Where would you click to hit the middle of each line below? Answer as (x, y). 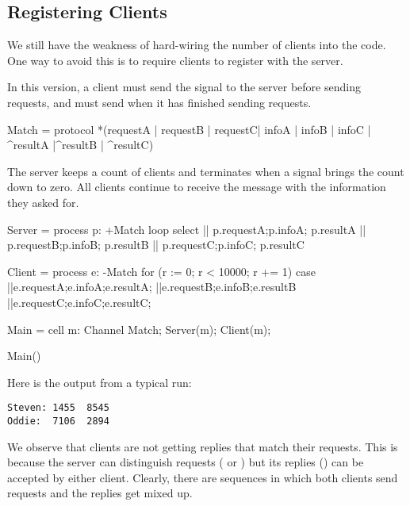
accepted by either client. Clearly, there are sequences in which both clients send (203, 477)
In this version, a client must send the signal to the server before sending (184, 87)
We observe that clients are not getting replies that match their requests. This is (203, 446)
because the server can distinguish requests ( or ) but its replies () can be (186, 462)
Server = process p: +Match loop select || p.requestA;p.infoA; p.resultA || (187, 229)
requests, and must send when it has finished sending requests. (159, 102)
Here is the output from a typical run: (100, 382)
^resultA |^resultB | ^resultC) (80, 145)
